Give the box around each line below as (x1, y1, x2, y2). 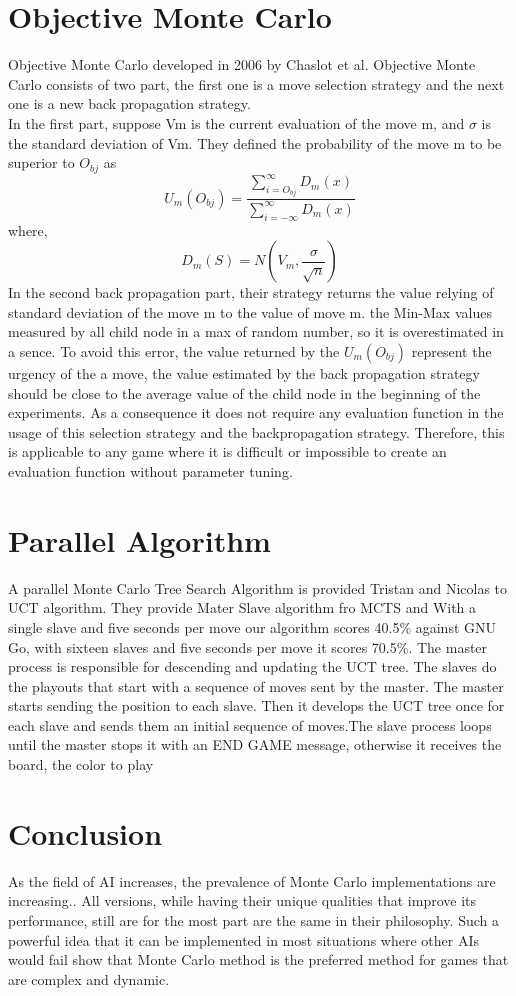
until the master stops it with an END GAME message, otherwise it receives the (8, 734, 502, 755)
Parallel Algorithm (8, 519, 271, 560)
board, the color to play (8, 754, 154, 775)
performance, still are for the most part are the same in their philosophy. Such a (8, 909, 499, 930)
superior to (8, 152, 75, 173)
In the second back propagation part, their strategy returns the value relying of (8, 282, 494, 303)
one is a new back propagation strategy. (8, 93, 251, 114)
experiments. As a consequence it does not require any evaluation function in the (8, 402, 504, 423)
